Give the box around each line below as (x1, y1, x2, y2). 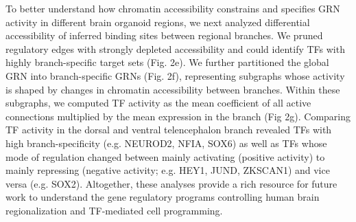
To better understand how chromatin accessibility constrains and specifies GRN (5, 1, 340, 15)
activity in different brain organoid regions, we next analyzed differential (5, 14, 310, 29)
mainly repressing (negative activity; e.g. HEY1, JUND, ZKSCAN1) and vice (5, 163, 330, 177)
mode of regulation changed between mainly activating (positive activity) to (5, 149, 325, 164)
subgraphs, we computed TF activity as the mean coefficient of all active (5, 96, 311, 110)
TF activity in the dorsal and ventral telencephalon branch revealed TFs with (5, 122, 332, 137)
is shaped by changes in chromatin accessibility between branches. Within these (5, 82, 340, 96)
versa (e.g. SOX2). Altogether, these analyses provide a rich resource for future (5, 176, 337, 190)
